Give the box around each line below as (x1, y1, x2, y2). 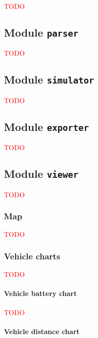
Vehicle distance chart (4, 326, 80, 336)
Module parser (4, 24, 78, 40)
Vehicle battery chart (4, 288, 77, 298)
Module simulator (4, 72, 95, 87)
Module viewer (4, 166, 78, 181)
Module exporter (4, 119, 89, 134)
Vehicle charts (4, 250, 60, 262)
